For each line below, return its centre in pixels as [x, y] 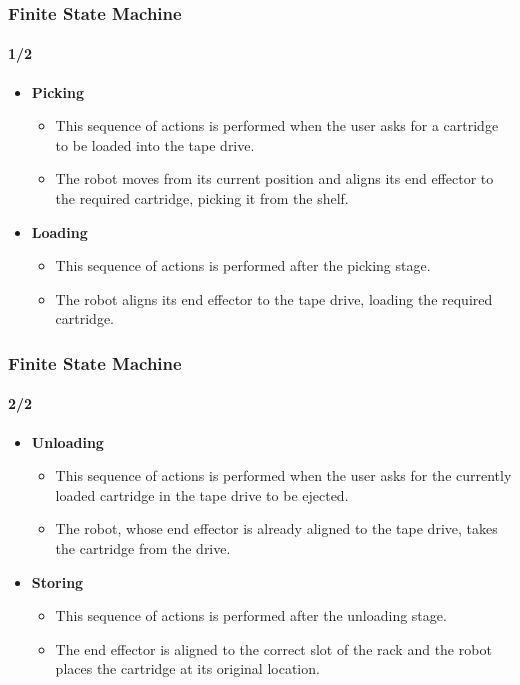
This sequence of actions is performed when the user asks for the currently [283, 475]
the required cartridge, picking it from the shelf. [202, 198]
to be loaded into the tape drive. [155, 144]
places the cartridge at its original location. [187, 668]
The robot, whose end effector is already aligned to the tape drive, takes [276, 528]
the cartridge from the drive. [143, 548]
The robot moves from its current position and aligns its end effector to [274, 178]
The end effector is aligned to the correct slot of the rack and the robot [273, 648]
